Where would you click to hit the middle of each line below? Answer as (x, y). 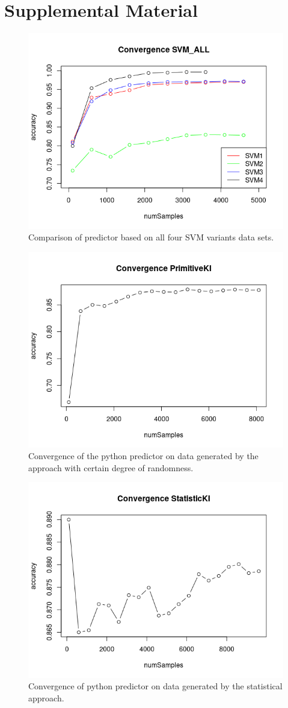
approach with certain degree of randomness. (111, 467)
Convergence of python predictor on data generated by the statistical (155, 686)
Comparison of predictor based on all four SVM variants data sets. (151, 237)
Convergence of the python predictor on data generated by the (143, 456)
